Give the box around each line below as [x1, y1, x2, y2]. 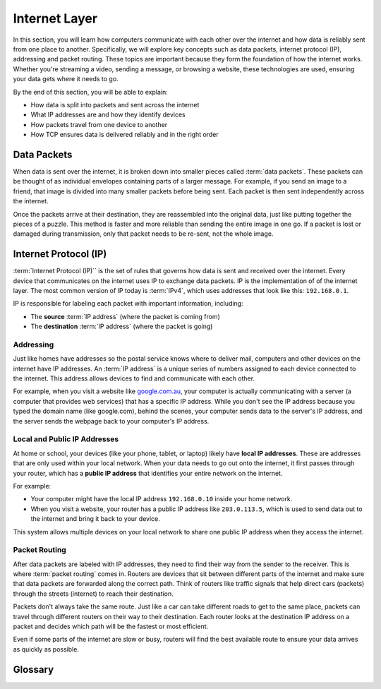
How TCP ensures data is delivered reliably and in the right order [30, 131, 219, 139]
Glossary [13, 664, 54, 676]
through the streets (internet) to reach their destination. [13, 589, 174, 598]
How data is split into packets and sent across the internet [30, 100, 200, 109]
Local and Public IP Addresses [13, 434, 119, 444]
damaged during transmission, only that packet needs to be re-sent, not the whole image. [13, 229, 274, 238]
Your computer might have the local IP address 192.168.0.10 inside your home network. [30, 495, 293, 503]
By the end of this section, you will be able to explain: [13, 88, 169, 96]
